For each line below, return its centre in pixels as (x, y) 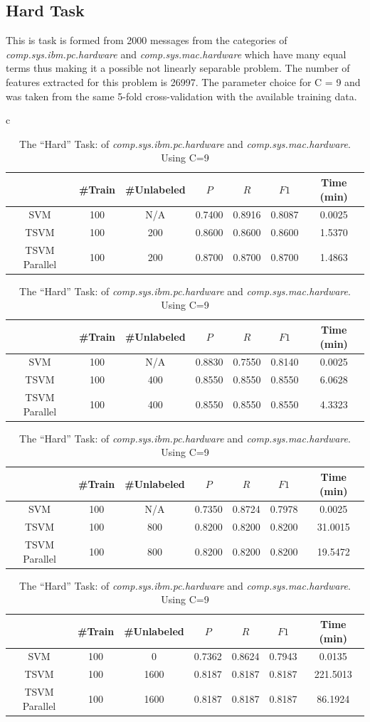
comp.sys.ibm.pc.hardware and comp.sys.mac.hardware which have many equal (176, 54)
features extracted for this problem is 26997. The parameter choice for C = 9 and (183, 81)
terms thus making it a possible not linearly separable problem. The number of (178, 68)
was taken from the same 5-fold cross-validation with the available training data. (181, 96)
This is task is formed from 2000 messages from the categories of (147, 40)
